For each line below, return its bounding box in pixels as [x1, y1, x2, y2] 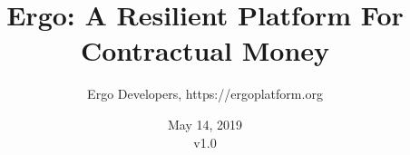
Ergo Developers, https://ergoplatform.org [87, 84, 323, 103]
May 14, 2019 [167, 114, 243, 133]
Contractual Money [80, 32, 330, 69]
